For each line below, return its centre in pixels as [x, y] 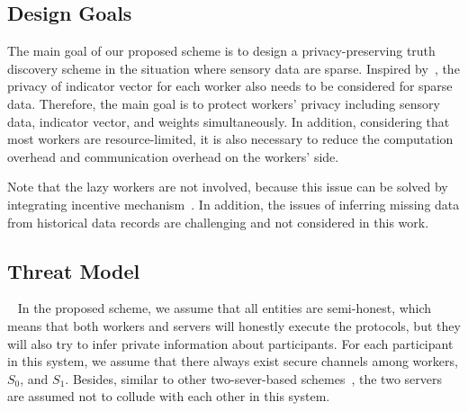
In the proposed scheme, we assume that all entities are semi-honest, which [225, 308]
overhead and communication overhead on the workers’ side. [173, 156]
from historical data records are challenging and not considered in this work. [218, 222]
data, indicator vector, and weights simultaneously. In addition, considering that [229, 121]
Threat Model [74, 270]
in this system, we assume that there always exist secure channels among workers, [233, 361]
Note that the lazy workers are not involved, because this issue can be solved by [228, 187]
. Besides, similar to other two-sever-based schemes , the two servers [253, 378]
